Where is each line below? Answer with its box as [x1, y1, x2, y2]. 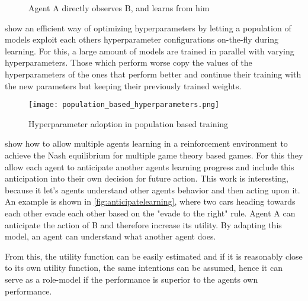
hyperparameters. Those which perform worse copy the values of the [5, 56, 252, 69]
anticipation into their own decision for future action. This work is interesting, [5, 172, 288, 185]
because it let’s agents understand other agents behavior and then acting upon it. [5, 183, 300, 196]
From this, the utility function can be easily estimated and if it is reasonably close [5, 250, 303, 262]
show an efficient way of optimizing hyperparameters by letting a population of [5, 21, 291, 34]
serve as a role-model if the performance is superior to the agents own [5, 273, 258, 285]
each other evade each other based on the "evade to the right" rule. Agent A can [5, 206, 296, 219]
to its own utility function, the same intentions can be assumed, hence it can [5, 261, 283, 274]
